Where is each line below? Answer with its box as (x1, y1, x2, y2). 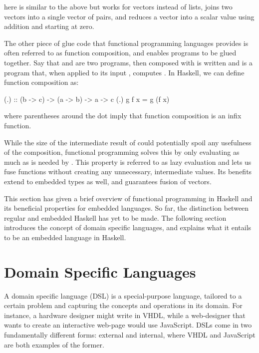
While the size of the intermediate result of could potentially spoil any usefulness (4, 137, 252, 147)
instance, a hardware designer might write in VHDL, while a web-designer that (4, 310, 246, 320)
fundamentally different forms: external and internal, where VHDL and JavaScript (4, 329, 256, 340)
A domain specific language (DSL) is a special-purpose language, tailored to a (4, 290, 242, 301)
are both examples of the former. (4, 339, 104, 350)
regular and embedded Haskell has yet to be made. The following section (4, 212, 227, 223)
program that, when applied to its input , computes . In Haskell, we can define (4, 67, 245, 77)
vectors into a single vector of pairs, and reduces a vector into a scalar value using (4, 11, 255, 21)
